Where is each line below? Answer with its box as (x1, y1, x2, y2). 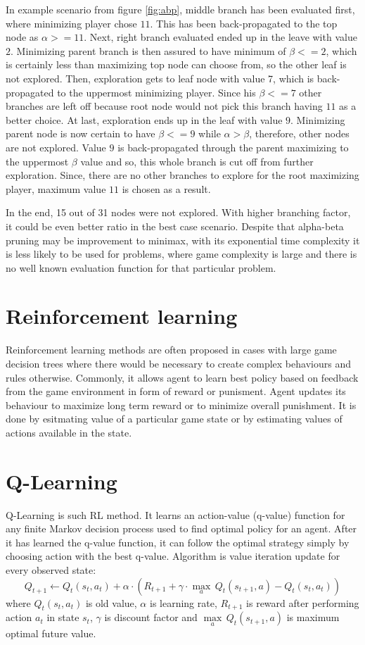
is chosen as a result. (122, 181, 211, 196)
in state (46, 610, 79, 625)
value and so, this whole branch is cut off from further (80, 154, 314, 168)
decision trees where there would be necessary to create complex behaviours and (6, 356, 351, 370)
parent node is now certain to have (6, 126, 155, 141)
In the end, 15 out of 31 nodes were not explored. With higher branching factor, (6, 205, 351, 220)
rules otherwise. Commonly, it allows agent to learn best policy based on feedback (6, 370, 359, 384)
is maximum (286, 610, 340, 625)
